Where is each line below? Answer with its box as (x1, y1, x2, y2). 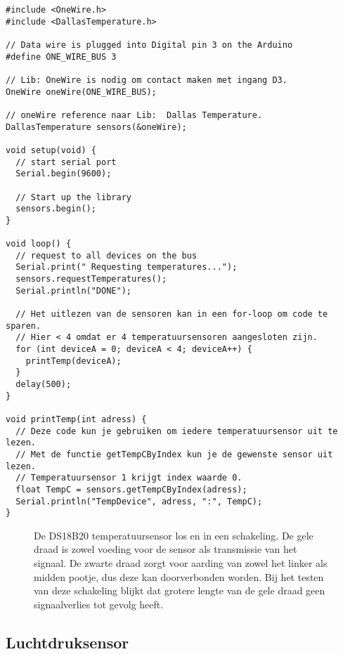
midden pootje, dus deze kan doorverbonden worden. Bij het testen (34, 569, 324, 584)
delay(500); (15, 379, 72, 389)
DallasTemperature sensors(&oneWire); (6, 122, 187, 132)
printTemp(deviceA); (25, 355, 122, 366)
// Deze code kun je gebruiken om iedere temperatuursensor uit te (15, 426, 338, 436)
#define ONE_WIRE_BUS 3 (6, 51, 117, 62)
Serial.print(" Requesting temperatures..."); (15, 262, 238, 273)
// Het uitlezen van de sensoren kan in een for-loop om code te (15, 309, 328, 320)
